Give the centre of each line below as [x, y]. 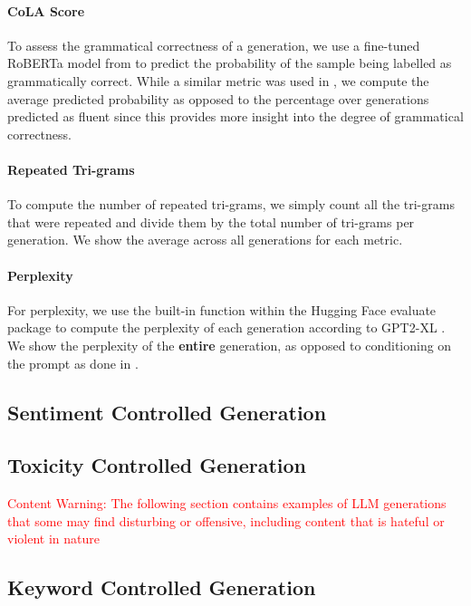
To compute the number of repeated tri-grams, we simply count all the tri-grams [231, 204]
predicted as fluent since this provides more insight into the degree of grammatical [235, 116]
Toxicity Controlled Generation [157, 465]
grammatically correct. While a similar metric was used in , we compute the [218, 80]
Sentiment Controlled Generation [167, 412]
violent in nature [53, 539]
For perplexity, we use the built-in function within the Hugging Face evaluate [222, 309]
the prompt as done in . [73, 363]
